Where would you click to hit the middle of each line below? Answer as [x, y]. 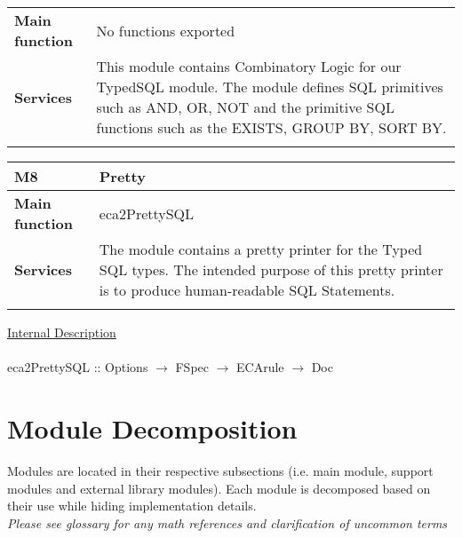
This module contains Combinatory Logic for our [249, 66]
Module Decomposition [152, 427]
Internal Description [62, 332]
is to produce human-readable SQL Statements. [247, 290]
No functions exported [166, 30]
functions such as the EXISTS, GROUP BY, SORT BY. [271, 127]
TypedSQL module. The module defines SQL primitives [270, 87]
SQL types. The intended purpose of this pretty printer [271, 269]
